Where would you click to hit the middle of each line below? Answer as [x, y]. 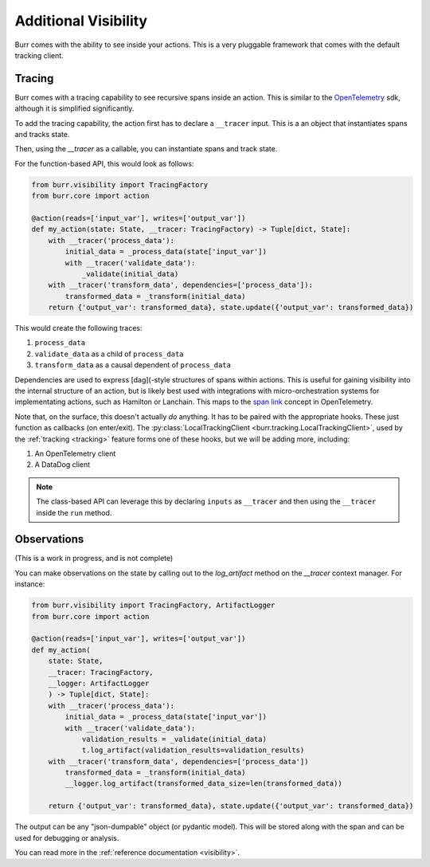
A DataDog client [63, 465]
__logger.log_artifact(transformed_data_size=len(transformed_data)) [203, 784]
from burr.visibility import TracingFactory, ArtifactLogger [153, 605]
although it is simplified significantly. [74, 108]
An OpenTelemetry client [75, 453]
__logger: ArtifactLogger [99, 683]
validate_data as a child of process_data [109, 354]
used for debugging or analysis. [67, 838]
